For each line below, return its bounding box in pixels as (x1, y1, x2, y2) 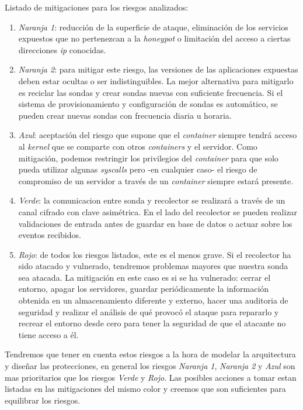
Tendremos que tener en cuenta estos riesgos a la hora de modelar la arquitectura (5, 348, 296, 360)
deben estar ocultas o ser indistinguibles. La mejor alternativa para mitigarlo (18, 74, 294, 87)
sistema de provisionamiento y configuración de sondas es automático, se (18, 98, 278, 110)
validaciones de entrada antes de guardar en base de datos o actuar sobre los (18, 217, 292, 229)
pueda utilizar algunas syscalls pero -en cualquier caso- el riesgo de (18, 163, 257, 175)
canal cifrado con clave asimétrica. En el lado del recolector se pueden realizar (18, 205, 298, 218)
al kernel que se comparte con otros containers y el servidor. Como (18, 140, 257, 152)
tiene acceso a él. (18, 328, 79, 340)
